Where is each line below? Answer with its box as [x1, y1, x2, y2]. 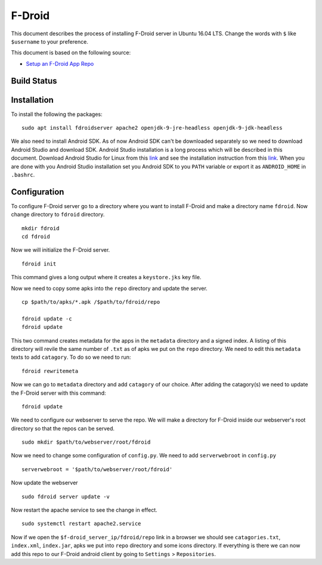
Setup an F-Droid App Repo [26, 60, 94, 67]
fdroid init [21, 260, 57, 267]
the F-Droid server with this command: [11, 389, 106, 396]
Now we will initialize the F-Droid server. [11, 246, 110, 254]
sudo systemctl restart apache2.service [21, 520, 141, 527]
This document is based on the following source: [11, 49, 131, 56]
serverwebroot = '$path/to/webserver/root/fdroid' [21, 466, 173, 472]
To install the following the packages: [11, 111, 103, 118]
